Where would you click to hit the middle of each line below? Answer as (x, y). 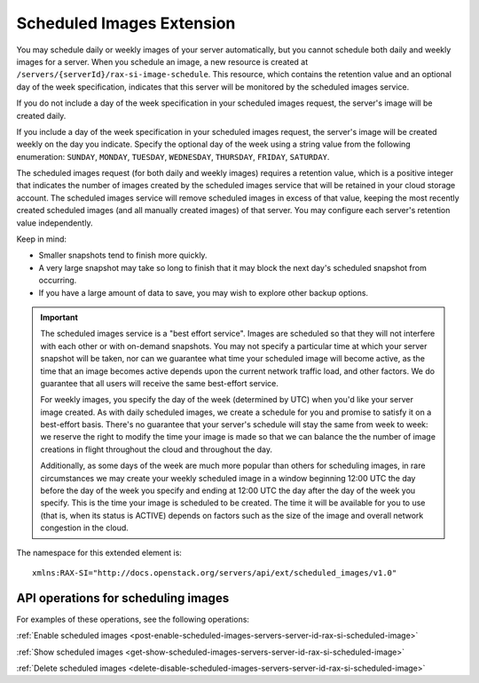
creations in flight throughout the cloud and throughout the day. (156, 449)
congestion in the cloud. (84, 528)
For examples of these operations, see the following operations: (133, 619)
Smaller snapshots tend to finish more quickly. (123, 255)
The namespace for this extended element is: (99, 552)
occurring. (58, 281)
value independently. (55, 223)
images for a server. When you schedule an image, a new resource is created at (162, 61)
